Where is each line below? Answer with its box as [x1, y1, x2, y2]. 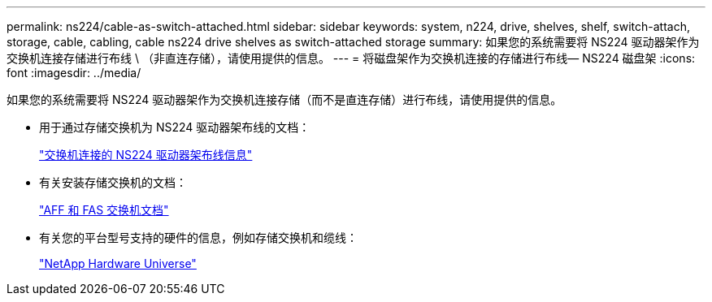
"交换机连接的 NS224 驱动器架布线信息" [39, 148, 253, 162]
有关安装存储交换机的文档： [39, 175, 187, 189]
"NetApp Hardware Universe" [39, 257, 197, 270]
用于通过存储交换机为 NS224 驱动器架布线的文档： [39, 120, 310, 134]
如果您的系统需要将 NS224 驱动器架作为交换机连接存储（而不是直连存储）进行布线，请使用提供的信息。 [7, 93, 562, 106]
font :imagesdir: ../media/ [7, 66, 141, 80]
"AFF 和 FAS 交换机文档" [39, 203, 169, 217]
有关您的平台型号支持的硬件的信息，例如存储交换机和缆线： [39, 231, 358, 244]
